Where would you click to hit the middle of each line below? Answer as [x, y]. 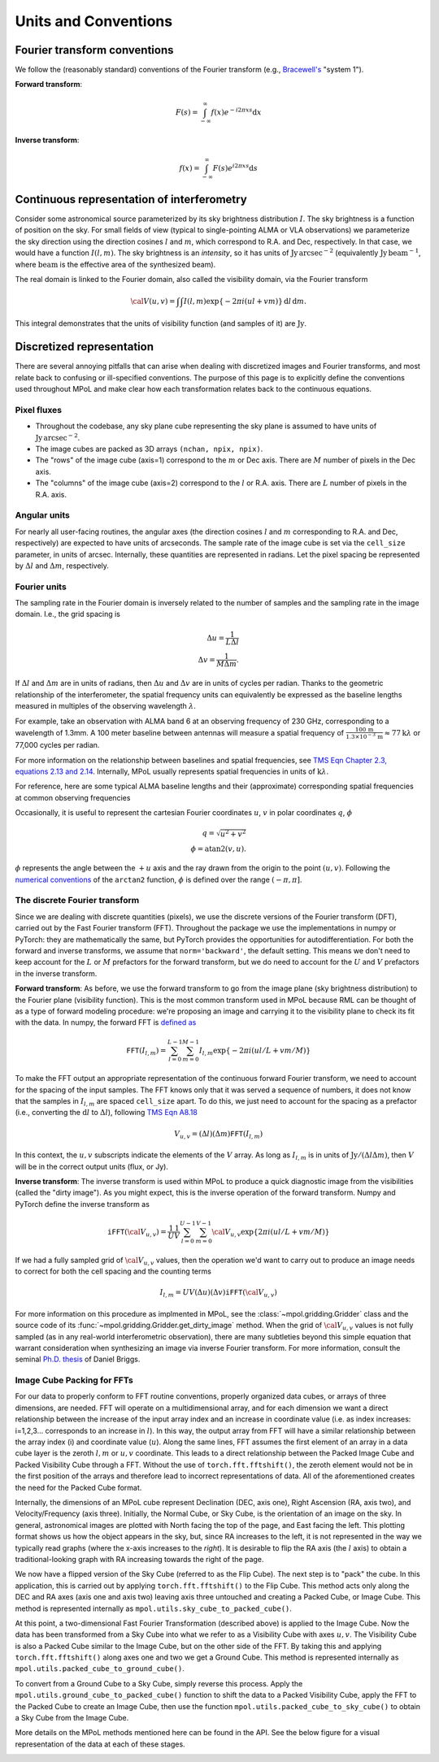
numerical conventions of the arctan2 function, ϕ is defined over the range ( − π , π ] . [159, 879]
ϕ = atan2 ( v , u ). [219, 848]
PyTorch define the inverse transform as [83, 1204]
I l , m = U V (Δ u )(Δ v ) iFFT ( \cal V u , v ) [219, 1294]
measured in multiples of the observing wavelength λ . [106, 706]
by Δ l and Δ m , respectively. [62, 566]
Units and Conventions [94, 21]
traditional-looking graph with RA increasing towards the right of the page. [139, 1559]
